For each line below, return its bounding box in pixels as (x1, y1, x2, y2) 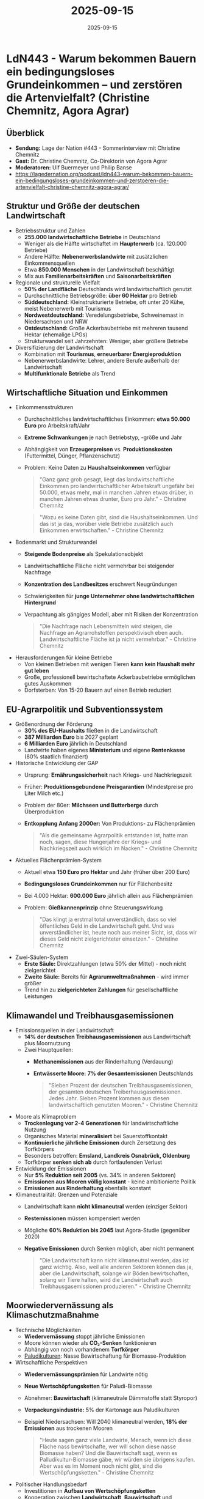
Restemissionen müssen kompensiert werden (24, 1215, 141, 1222)
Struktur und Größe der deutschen (6, 201, 140, 212)
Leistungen (24, 993, 53, 1000)
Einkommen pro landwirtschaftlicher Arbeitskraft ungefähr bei (39, 483, 195, 490)
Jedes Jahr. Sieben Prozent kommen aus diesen (48, 1095, 170, 1101)
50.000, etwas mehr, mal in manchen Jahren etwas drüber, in (39, 489, 194, 496)
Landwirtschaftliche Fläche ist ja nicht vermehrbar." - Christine (39, 635, 197, 643)
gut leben (24, 667, 49, 675)
